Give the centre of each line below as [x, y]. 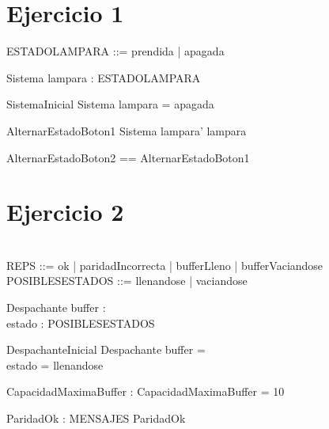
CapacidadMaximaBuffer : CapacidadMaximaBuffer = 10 [146, 391]
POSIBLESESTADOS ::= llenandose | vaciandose [127, 281]
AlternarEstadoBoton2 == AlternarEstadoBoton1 [128, 157]
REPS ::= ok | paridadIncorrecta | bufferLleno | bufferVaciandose [165, 265]
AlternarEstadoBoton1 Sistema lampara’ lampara [127, 130]
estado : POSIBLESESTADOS [81, 323]
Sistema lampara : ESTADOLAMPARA [104, 77]
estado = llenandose [55, 364]
